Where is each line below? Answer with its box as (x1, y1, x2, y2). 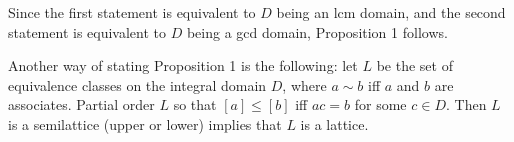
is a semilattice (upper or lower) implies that (8, 113, 282, 134)
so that (173, 94, 217, 115)
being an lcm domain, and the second (276, 2, 506, 22)
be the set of (376, 55, 453, 76)
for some (354, 94, 407, 115)
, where (282, 74, 327, 95)
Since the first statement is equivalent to (8, 2, 256, 22)
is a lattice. (300, 113, 369, 134)
